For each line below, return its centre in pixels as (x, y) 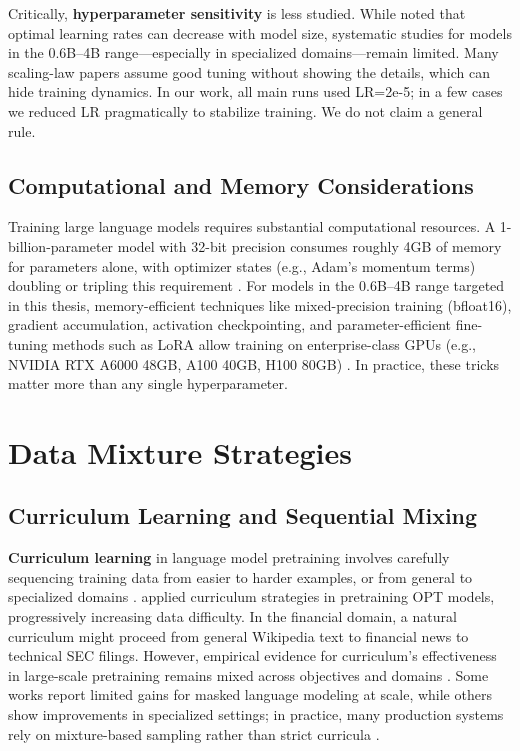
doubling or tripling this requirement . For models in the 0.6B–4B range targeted (256, 285)
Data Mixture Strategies (180, 451)
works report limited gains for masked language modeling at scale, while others (250, 694)
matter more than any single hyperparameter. (148, 383)
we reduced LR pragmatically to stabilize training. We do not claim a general (245, 110)
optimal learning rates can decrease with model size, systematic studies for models (260, 32)
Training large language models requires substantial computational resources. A (252, 226)
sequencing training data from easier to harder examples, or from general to (240, 576)
